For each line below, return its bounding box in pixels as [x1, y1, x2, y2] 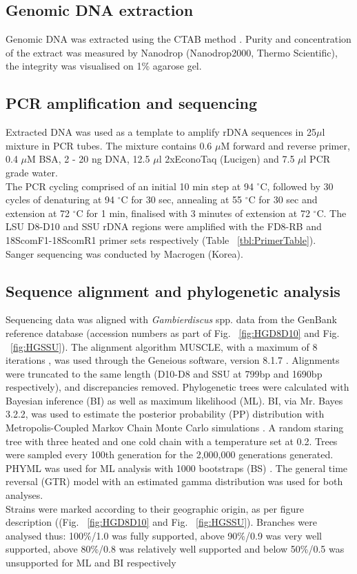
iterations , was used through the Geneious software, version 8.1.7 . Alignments [6, 353, 340, 367]
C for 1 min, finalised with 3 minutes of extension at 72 [76, 205, 310, 220]
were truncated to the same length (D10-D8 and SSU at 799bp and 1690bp [6, 366, 323, 380]
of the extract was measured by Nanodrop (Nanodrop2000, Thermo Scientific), [6, 45, 338, 59]
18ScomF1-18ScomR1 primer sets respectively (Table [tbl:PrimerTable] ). [6, 232, 316, 247]
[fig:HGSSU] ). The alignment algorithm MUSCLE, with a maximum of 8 [10, 339, 318, 353]
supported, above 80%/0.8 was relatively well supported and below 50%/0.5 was [6, 542, 345, 556]
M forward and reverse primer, [221, 138, 350, 152]
